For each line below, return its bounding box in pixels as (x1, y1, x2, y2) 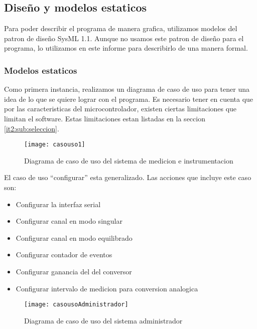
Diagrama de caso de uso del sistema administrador (24, 315, 183, 325)
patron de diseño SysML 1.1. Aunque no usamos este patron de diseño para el (4, 33, 244, 43)
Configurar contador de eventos (16, 249, 112, 260)
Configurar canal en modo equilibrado (16, 232, 133, 243)
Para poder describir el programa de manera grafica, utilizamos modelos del (4, 23, 237, 34)
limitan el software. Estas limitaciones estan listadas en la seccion (4, 113, 205, 123)
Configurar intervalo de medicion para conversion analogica (16, 283, 198, 293)
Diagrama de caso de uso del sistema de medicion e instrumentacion (24, 155, 233, 166)
